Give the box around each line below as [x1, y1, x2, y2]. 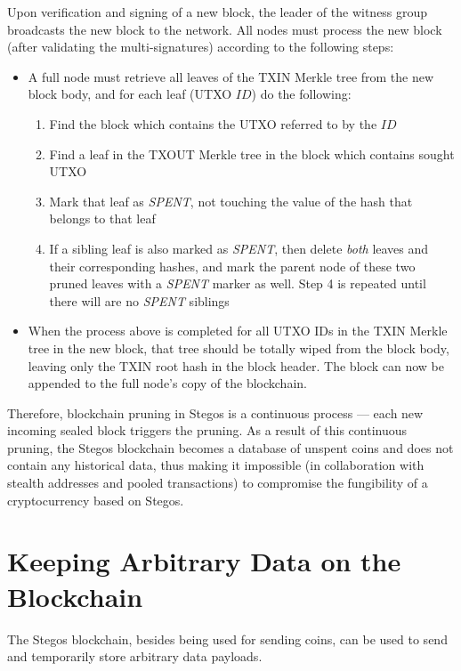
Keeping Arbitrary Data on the [7, 543, 401, 579]
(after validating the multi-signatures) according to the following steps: [7, 37, 394, 56]
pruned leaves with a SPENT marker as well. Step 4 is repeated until [49, 274, 426, 293]
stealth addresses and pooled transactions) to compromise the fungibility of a [7, 473, 428, 492]
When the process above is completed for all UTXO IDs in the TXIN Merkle [28, 321, 448, 340]
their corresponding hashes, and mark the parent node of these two [49, 256, 416, 275]
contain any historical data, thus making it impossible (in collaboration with [7, 456, 425, 474]
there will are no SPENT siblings [49, 291, 230, 310]
